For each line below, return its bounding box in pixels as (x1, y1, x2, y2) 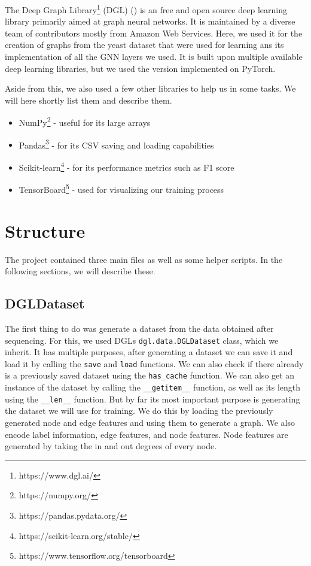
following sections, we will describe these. (5, 265, 155, 277)
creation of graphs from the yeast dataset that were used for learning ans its (5, 38, 284, 51)
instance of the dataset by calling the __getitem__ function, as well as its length (5, 381, 301, 394)
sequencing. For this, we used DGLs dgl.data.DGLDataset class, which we (5, 334, 279, 346)
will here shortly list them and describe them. (5, 93, 172, 106)
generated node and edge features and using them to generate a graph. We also (5, 416, 295, 428)
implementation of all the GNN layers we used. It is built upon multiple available (5, 50, 303, 63)
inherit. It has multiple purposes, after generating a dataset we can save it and (5, 346, 293, 358)
